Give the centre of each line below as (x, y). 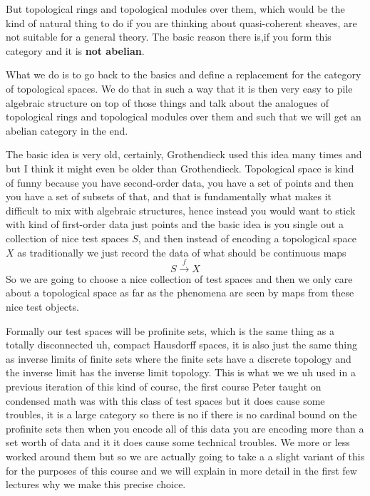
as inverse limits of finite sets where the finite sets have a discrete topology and (179, 358)
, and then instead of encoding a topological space (247, 238)
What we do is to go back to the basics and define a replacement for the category (184, 74)
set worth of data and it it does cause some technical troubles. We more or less (178, 442)
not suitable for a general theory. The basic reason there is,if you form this (169, 37)
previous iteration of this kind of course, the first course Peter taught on (164, 387)
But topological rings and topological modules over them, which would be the (175, 9)
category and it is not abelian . (75, 50)
